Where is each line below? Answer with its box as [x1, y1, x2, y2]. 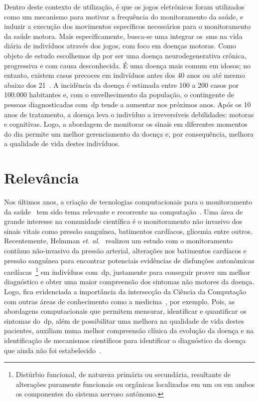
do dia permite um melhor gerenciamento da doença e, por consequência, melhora [4, 128, 254, 139]
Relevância [4, 168, 79, 188]
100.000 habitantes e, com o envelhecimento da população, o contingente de [4, 89, 235, 100]
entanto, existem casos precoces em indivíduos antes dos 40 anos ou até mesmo [4, 70, 245, 80]
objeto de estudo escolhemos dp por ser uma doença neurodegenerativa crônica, [4, 50, 247, 60]
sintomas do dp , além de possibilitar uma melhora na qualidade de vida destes [4, 315, 245, 326]
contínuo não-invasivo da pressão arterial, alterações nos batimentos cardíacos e [4, 245, 247, 255]
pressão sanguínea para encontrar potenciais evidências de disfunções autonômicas [4, 255, 255, 265]
